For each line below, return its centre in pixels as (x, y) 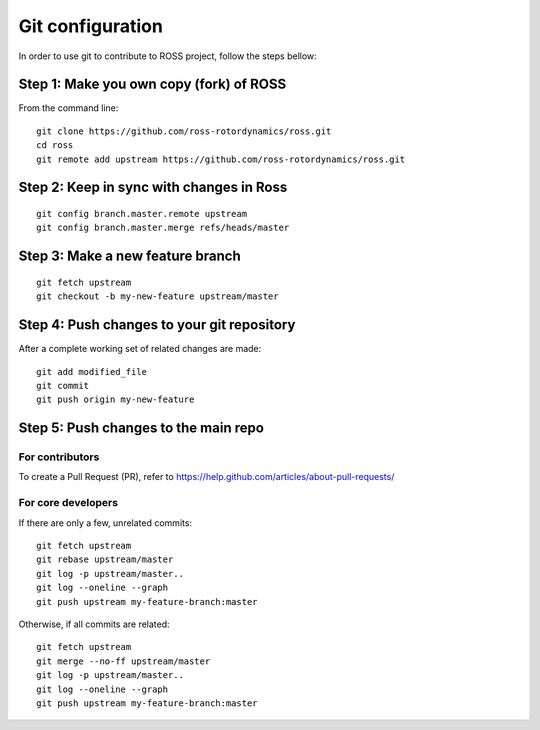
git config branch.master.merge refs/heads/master (163, 228)
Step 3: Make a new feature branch (130, 256)
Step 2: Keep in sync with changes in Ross (153, 187)
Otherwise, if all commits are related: (94, 624)
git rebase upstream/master (105, 559)
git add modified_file (92, 371)
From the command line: (68, 108)
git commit (63, 385)
